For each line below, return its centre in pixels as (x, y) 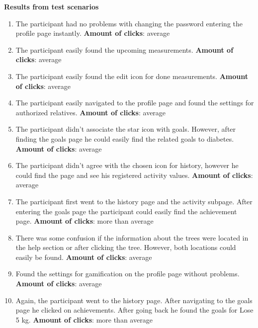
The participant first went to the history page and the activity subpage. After (134, 201)
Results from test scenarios (51, 6)
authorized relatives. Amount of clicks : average (91, 112)
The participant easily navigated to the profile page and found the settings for (135, 103)
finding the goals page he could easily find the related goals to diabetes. (125, 138)
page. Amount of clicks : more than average (85, 221)
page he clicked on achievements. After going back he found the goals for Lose (134, 310)
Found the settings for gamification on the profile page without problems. (128, 274)
